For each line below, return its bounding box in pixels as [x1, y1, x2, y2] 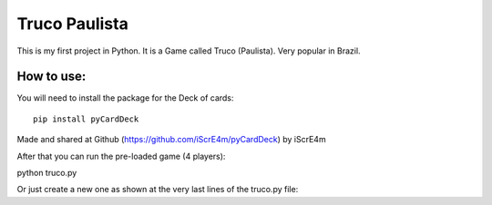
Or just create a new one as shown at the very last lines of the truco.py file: [16, 184, 299, 195]
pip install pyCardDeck [33, 113, 139, 124]
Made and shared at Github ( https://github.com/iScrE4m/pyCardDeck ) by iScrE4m [16, 134, 327, 145]
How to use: [16, 69, 87, 84]
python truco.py [16, 168, 77, 179]
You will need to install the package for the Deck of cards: [16, 93, 234, 103]
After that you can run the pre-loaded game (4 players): [16, 151, 226, 161]
